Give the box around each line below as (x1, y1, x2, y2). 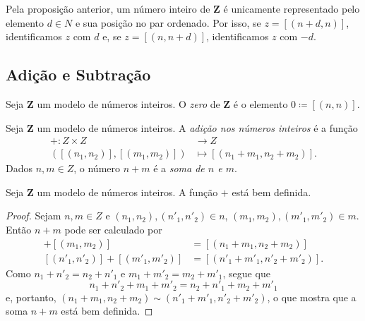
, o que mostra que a (267, 289, 357, 304)
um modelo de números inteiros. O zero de (37, 96, 220, 111)
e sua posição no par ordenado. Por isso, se (75, 15, 261, 30)
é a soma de (153, 161, 205, 176)
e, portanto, (6, 289, 56, 304)
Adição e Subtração (6, 63, 151, 85)
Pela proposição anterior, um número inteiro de (6, 1, 210, 16)
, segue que (222, 265, 270, 280)
